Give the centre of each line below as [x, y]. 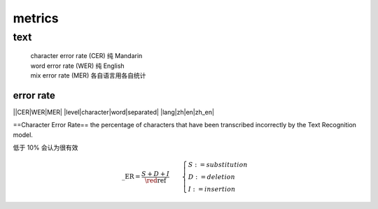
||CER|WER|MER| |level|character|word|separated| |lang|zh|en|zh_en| [114, 112]
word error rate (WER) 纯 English [78, 66]
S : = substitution [218, 165]
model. [23, 135]
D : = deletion [212, 177]
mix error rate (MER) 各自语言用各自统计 [88, 75]
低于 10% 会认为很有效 [45, 147]
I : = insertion [212, 189]
